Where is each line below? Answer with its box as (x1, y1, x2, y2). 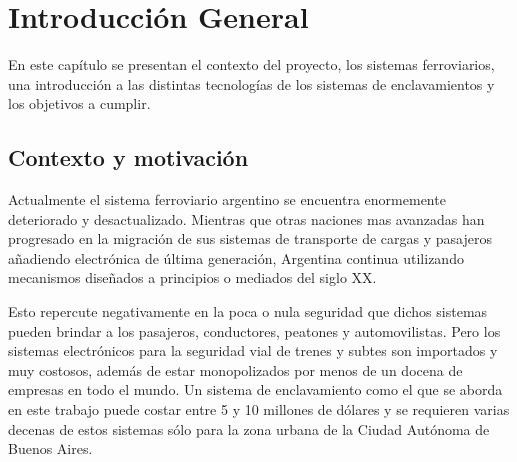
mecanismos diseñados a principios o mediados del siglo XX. (8, 267, 377, 288)
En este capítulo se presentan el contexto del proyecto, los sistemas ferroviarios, (8, 54, 495, 75)
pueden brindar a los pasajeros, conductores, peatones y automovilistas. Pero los (8, 320, 501, 341)
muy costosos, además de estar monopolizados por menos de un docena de (8, 359, 463, 380)
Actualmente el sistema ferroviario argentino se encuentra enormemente (8, 189, 446, 210)
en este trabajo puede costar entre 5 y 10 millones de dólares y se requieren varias (8, 399, 510, 420)
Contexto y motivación (8, 142, 249, 173)
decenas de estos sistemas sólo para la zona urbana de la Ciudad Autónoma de (8, 418, 490, 439)
